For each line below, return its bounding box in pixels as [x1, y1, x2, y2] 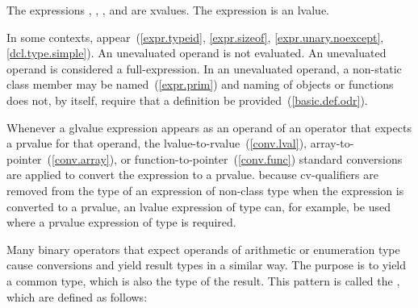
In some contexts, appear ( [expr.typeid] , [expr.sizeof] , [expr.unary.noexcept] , [6, 28, 384, 45]
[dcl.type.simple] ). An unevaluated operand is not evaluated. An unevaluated [6, 44, 387, 61]
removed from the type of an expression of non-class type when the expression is [6, 181, 404, 198]
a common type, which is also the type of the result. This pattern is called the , [6, 272, 400, 289]
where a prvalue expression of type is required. [6, 214, 236, 231]
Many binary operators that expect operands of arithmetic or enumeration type [6, 240, 400, 257]
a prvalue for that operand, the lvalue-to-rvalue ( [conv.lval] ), [6, 135, 307, 152]
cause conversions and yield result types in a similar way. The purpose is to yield [6, 256, 407, 273]
